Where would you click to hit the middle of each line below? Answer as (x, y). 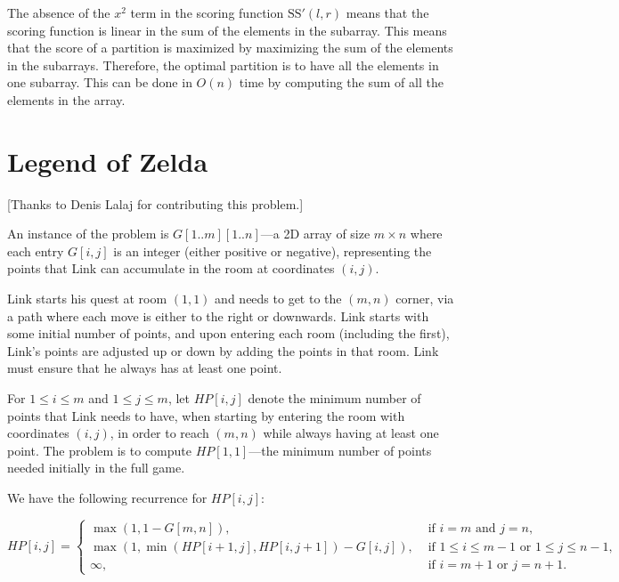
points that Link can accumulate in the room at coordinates (171, 268)
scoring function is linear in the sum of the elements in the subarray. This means (227, 30)
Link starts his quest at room (87, 299)
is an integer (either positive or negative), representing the (273, 251)
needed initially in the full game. (96, 468)
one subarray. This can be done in (100, 82)
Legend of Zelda (108, 161)
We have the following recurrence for (107, 497)
